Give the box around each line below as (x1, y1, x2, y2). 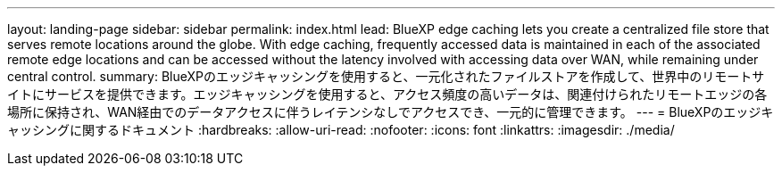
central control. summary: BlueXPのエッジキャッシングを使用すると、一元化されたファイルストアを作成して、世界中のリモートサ (7, 69, 765, 84)
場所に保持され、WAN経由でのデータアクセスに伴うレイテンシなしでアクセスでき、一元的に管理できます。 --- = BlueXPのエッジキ (7, 104, 774, 119)
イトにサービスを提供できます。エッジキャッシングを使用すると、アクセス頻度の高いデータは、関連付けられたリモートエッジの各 (7, 86, 768, 102)
